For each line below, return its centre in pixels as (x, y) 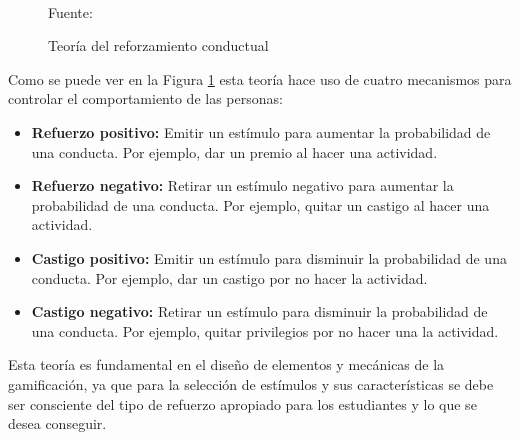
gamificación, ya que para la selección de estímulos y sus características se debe (251, 383)
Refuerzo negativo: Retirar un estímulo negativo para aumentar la (242, 185)
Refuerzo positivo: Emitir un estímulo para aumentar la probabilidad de (261, 131)
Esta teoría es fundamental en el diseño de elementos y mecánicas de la (226, 364)
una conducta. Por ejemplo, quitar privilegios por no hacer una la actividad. (265, 330)
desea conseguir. (57, 423)
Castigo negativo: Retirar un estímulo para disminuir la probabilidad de (259, 311)
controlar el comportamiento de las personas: (145, 98)
